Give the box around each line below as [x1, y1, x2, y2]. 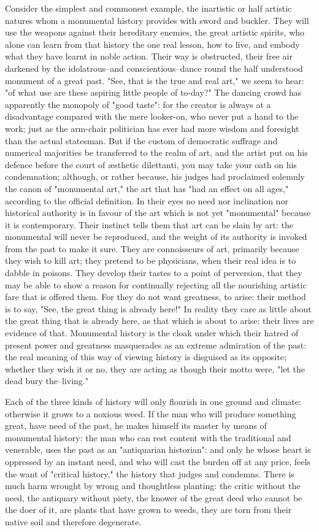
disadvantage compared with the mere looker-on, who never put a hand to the [5, 110, 299, 123]
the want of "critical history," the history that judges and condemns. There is [5, 467, 294, 480]
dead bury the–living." [5, 374, 88, 387]
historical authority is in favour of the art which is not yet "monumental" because [5, 206, 311, 219]
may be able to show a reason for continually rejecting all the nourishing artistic [5, 278, 307, 291]
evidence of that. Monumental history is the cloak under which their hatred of [5, 326, 299, 339]
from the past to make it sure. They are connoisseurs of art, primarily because [5, 242, 299, 255]
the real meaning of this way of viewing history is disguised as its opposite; [5, 350, 286, 363]
